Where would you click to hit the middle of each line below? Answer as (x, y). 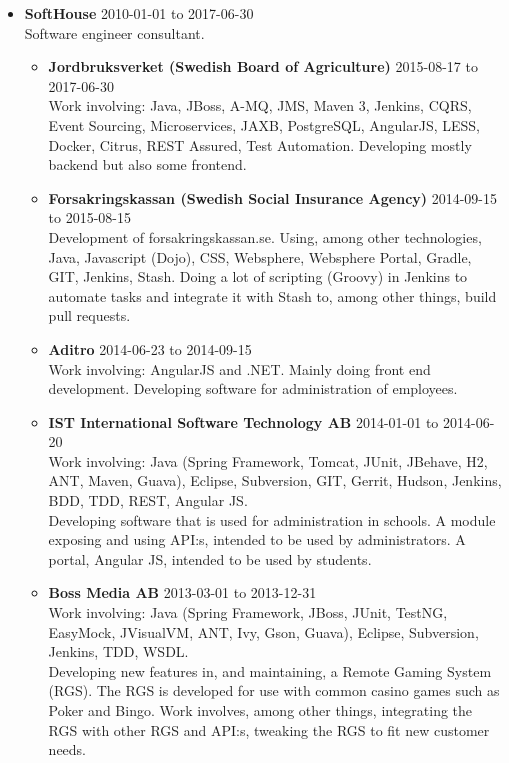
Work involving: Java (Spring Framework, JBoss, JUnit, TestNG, (248, 612)
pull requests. (89, 315)
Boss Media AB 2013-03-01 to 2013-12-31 (182, 592)
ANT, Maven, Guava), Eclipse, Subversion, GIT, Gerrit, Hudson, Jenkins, (275, 480)
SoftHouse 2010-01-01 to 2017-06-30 (139, 13)
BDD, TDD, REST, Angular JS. (148, 500)
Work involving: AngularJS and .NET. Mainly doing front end (239, 368)
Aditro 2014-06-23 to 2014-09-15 (150, 348)
